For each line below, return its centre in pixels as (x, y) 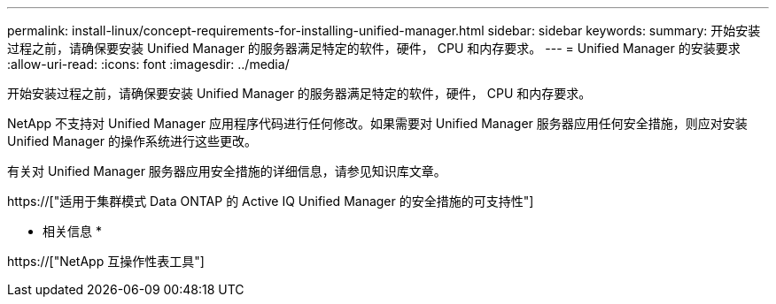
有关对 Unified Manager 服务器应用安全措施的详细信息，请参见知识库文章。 (227, 171)
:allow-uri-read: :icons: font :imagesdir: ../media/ (148, 64)
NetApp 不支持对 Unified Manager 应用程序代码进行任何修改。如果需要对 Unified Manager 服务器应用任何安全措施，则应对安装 (377, 123)
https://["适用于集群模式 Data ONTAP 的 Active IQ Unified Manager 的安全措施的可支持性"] (271, 201)
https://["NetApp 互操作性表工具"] (106, 261)
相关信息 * (72, 231)
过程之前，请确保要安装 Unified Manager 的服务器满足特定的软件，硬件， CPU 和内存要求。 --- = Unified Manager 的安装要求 (374, 48)
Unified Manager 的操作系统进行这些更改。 (132, 141)
